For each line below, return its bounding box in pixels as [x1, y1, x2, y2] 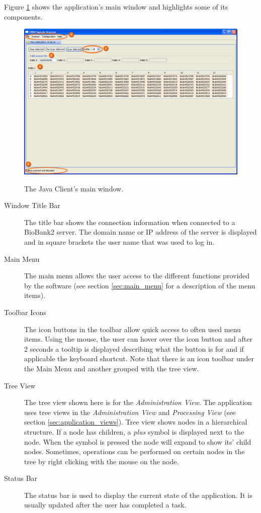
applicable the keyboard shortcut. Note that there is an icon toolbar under [24, 353, 254, 364]
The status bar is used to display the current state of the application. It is [24, 489, 252, 500]
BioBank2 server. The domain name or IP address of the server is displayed [24, 227, 257, 237]
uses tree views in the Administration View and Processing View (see [24, 406, 236, 417]
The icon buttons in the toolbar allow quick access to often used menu [24, 324, 241, 334]
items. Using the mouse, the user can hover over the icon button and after [24, 334, 252, 344]
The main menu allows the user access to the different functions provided [24, 270, 250, 281]
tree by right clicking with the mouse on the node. [24, 456, 179, 466]
